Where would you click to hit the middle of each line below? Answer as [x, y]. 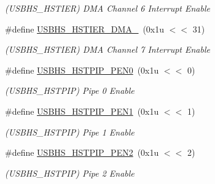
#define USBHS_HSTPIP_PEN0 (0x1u [82, 70]
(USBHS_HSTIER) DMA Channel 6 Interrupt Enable [107, 8]
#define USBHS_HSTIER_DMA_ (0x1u [85, 29]
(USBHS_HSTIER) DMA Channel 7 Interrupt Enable [107, 49]
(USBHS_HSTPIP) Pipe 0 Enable [70, 90]
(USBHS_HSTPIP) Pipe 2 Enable [70, 173]
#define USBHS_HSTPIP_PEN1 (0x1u [82, 111]
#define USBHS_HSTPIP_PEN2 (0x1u [82, 152]
